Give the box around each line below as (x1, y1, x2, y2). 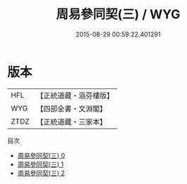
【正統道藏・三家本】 (36, 117, 108, 126)
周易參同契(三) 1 (17, 159, 64, 169)
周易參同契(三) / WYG (56, 6, 181, 22)
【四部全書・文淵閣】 (36, 103, 108, 113)
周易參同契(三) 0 (17, 151, 65, 159)
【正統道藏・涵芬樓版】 (36, 91, 115, 100)
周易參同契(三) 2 (17, 169, 65, 177)
